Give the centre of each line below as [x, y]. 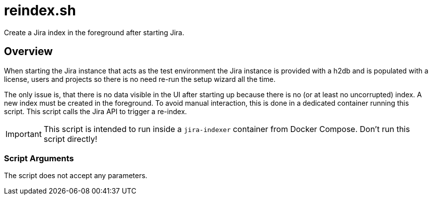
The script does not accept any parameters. [76, 176]
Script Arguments [39, 158]
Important [24, 134]
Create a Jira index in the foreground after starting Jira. [94, 32]
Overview [29, 52]
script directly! [70, 139]
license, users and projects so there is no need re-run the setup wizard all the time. [140, 79]
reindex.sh [40, 10]
